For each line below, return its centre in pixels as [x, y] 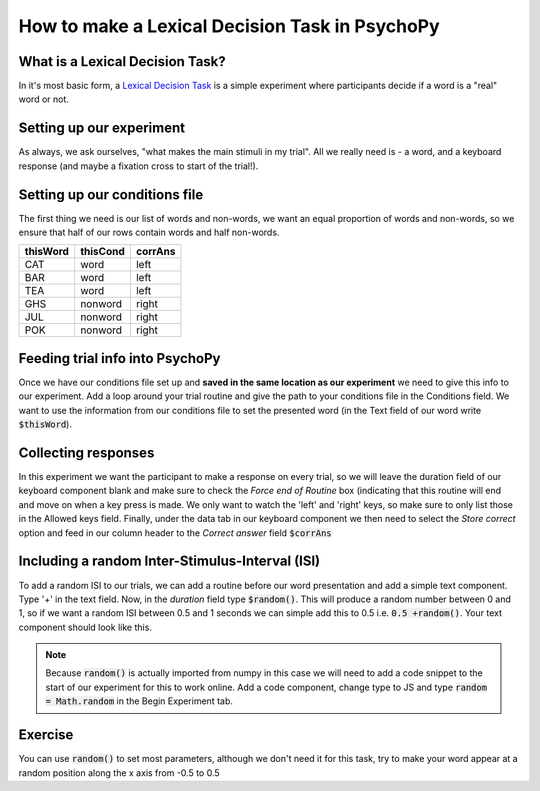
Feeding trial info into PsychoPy [119, 358]
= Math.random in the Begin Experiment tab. [139, 701]
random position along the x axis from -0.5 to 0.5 [119, 772]
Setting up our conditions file [111, 194]
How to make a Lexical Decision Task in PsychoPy [229, 26]
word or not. [44, 99]
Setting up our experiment [101, 128]
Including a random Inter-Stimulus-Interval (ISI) [169, 561]
